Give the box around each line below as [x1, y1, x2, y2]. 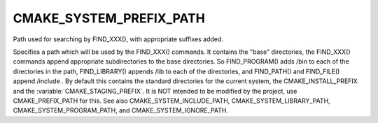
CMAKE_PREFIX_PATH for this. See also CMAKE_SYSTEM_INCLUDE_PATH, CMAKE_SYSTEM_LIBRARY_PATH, [13, 96, 330, 105]
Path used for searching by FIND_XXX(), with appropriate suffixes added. [13, 35, 224, 43]
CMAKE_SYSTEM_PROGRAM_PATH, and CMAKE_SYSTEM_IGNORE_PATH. [13, 106, 229, 115]
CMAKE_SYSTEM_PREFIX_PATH [13, 10, 206, 26]
